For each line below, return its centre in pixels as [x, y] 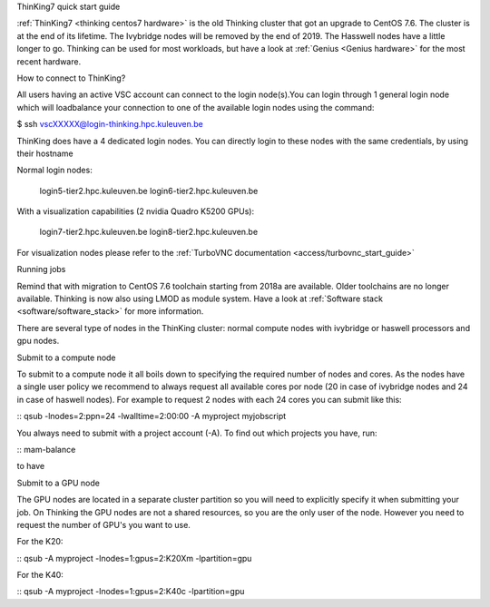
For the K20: [40, 542]
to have [31, 466]
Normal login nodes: [54, 170]
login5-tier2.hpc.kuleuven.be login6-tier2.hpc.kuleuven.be [149, 191]
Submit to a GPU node [58, 483]
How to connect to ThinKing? [71, 78]
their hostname [45, 153]
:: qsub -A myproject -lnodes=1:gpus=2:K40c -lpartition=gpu [131, 592]
